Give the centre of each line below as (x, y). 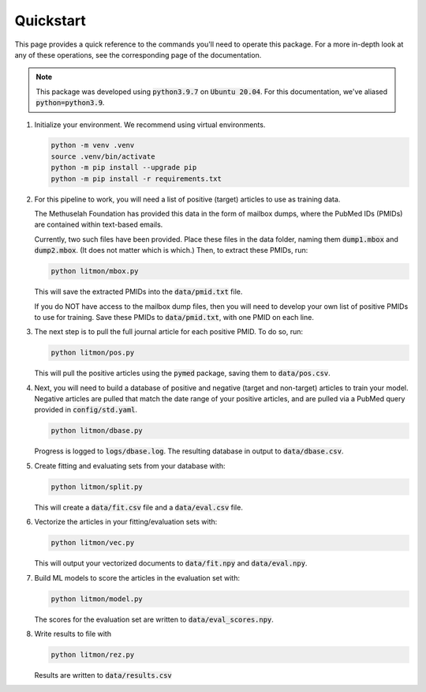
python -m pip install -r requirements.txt (136, 179)
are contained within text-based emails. (99, 224)
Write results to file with (73, 634)
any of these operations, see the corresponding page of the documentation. (138, 55)
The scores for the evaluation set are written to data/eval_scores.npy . (154, 619)
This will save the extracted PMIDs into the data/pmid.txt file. (138, 291)
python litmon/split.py (97, 487)
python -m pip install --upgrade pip (124, 167)
